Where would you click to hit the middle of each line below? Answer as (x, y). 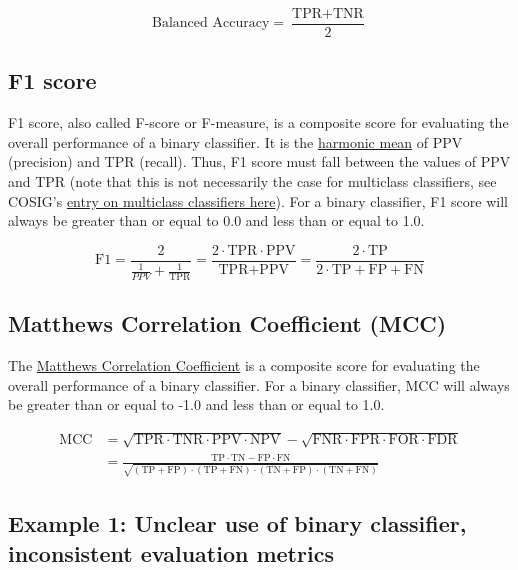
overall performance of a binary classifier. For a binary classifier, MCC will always (259, 384)
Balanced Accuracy (211, 23)
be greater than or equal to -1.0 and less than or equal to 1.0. (196, 404)
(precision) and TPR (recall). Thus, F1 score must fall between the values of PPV (259, 161)
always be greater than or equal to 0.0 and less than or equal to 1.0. (216, 220)
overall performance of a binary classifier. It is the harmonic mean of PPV (235, 141)
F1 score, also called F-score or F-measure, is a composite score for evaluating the (258, 122)
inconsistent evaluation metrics (171, 552)
